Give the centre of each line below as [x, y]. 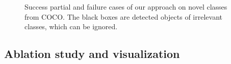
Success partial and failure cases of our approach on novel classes [126, 7]
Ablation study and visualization [92, 54]
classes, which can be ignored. [71, 26]
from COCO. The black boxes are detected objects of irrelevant [123, 16]
